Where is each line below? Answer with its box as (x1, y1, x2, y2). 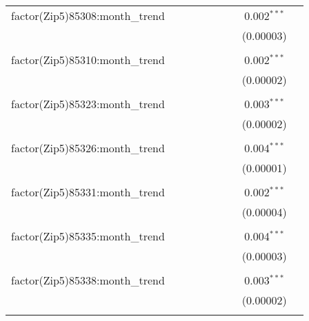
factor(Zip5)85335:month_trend (11, 228, 165, 244)
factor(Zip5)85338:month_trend (11, 272, 165, 288)
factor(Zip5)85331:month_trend (11, 184, 165, 200)
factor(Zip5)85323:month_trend (11, 96, 165, 112)
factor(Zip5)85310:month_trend (11, 52, 165, 68)
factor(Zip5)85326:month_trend (11, 140, 165, 156)
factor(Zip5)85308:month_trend (11, 8, 165, 23)
